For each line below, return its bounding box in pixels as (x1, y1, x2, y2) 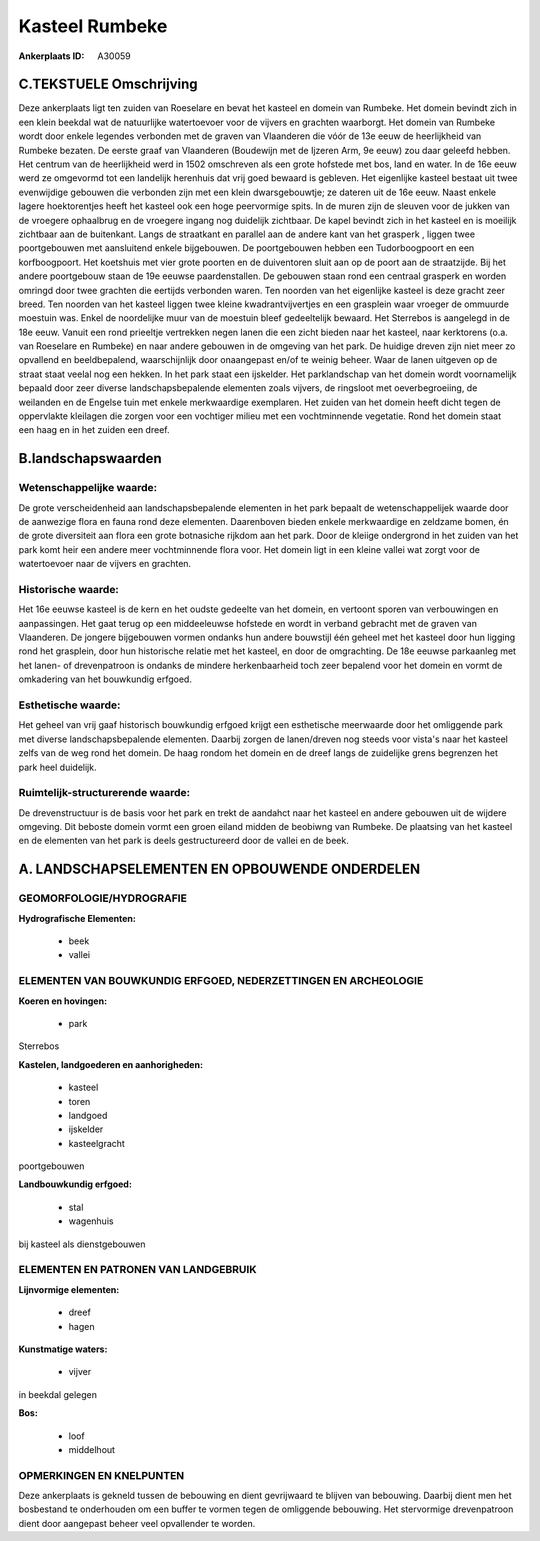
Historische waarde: (18, 582, 120, 596)
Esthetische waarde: (18, 698, 121, 712)
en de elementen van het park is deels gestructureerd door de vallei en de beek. (18, 835, 349, 847)
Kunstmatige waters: (18, 1343, 108, 1355)
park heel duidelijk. (18, 761, 97, 773)
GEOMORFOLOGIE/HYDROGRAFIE (18, 891, 187, 905)
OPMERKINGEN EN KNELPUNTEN (18, 1468, 185, 1482)
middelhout (68, 1443, 115, 1455)
